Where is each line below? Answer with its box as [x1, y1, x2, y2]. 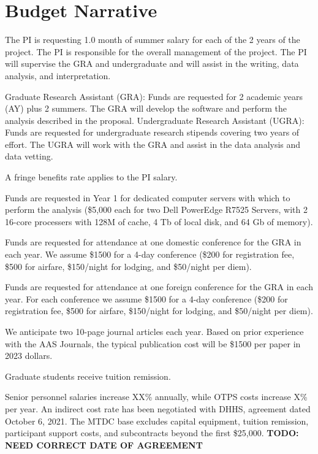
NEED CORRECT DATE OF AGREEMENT [5, 438, 203, 451]
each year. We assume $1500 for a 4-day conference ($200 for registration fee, [5, 248, 295, 261]
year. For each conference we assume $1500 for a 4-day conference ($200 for [5, 292, 288, 305]
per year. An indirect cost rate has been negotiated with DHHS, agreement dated [5, 402, 311, 415]
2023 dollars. [5, 349, 53, 362]
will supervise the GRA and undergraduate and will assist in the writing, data [5, 57, 299, 70]
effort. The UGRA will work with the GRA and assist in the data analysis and [5, 137, 301, 150]
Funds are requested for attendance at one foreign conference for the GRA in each [5, 280, 313, 293]
